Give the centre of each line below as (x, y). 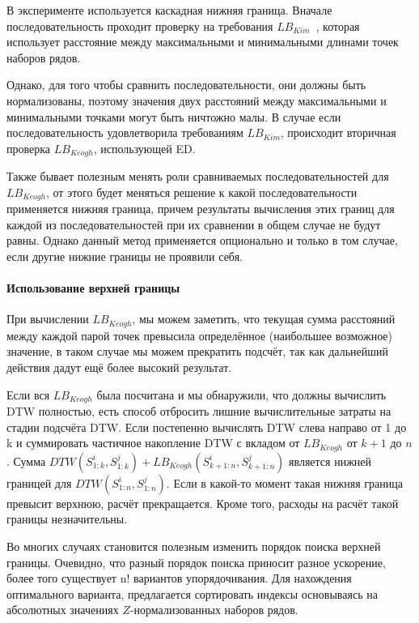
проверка (29, 148)
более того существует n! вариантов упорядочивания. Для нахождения (179, 578)
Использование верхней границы (93, 288)
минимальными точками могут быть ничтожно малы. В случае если (174, 116)
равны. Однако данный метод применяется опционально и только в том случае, (202, 240)
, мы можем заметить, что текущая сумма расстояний (264, 319)
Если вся (28, 394)
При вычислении (48, 319)
